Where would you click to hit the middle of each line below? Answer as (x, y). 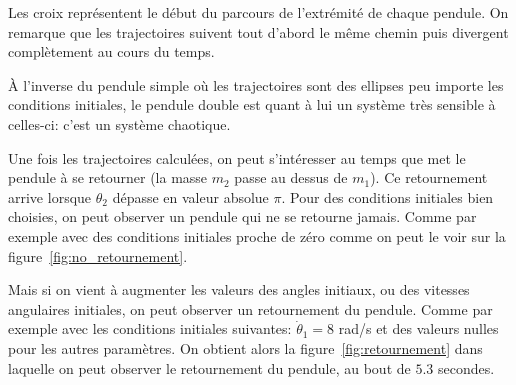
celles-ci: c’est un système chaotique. (119, 123)
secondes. (466, 367)
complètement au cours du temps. (111, 51)
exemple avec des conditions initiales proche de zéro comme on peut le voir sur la (257, 235)
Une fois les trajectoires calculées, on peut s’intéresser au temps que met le (237, 157)
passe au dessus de (291, 177)
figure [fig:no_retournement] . (98, 255)
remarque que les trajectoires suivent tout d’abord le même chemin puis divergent (258, 31)
